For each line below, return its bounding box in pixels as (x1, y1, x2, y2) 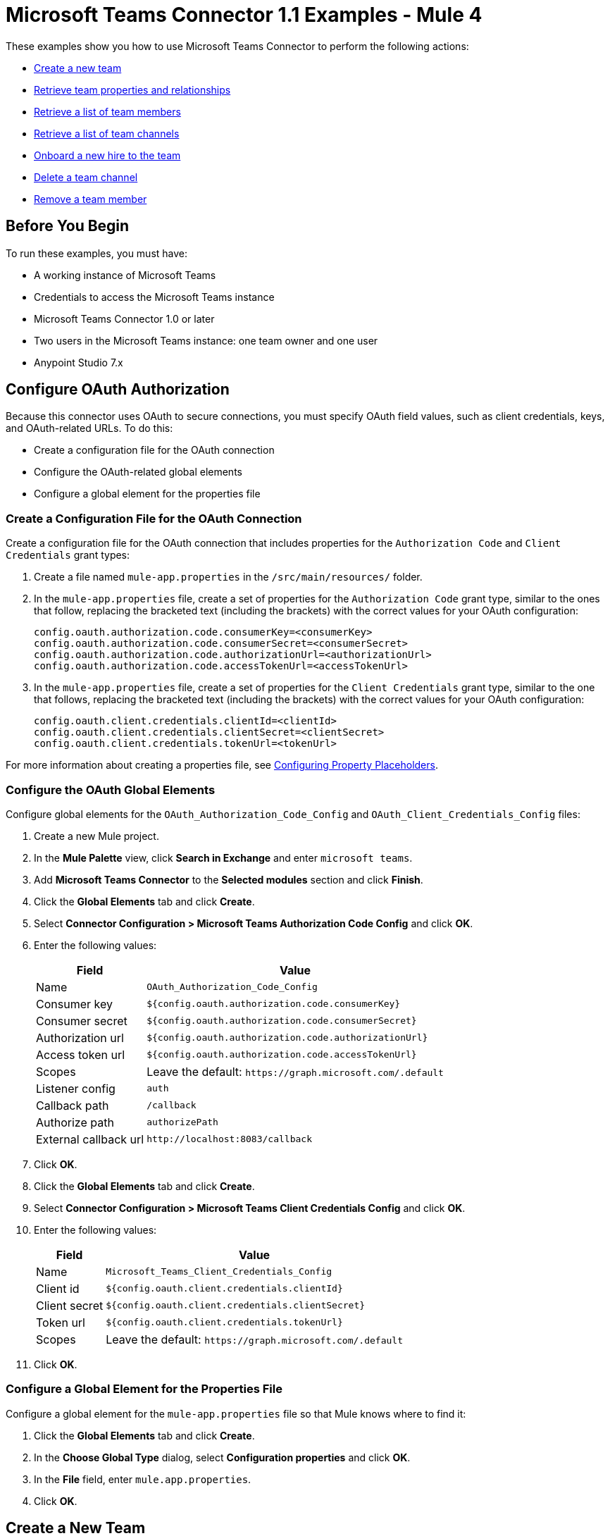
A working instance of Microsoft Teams (34, 268, 216, 281)
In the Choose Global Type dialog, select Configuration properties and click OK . (34, 1451, 411, 1463)
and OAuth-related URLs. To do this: (6, 422, 173, 435)
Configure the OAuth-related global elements (34, 466, 242, 478)
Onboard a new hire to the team (34, 149, 181, 161)
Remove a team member (34, 192, 147, 205)
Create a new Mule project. (34, 829, 159, 842)
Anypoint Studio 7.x (34, 356, 123, 368)
